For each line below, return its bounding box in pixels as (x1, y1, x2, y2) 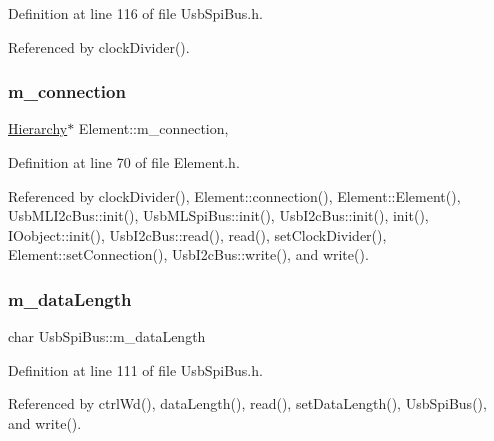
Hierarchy (8, 118, 68, 139)
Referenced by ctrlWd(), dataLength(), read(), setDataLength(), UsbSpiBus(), (8, 393, 487, 414)
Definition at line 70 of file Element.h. (8, 152, 240, 172)
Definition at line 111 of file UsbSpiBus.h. (8, 359, 263, 380)
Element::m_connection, (78, 118, 229, 139)
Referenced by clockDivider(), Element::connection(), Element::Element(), (8, 185, 461, 206)
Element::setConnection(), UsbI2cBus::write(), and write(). (8, 244, 369, 265)
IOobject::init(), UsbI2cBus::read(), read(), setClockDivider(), (8, 224, 387, 245)
